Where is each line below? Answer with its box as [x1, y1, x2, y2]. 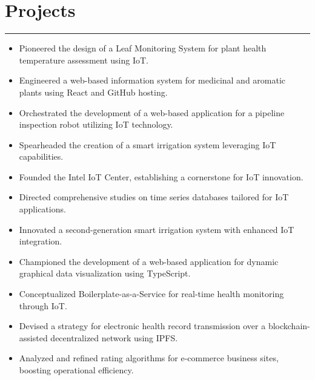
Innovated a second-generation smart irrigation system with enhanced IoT [19, 223, 294, 235]
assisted [19, 331, 48, 344]
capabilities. [19, 150, 64, 163]
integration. [19, 235, 62, 247]
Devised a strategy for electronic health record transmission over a [19, 319, 266, 332]
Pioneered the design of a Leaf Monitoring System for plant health [19, 42, 267, 54]
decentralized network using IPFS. [50, 331, 178, 344]
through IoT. [19, 299, 67, 312]
